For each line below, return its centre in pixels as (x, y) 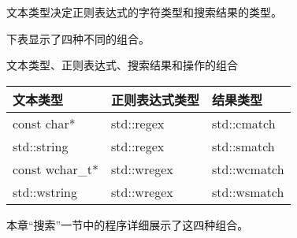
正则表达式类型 (156, 99)
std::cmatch (244, 123)
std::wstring (45, 192)
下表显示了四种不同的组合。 (78, 38)
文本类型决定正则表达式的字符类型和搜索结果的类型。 (144, 12)
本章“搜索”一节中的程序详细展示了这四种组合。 (128, 224)
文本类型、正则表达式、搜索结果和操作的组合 (122, 65)
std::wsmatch (248, 192)
